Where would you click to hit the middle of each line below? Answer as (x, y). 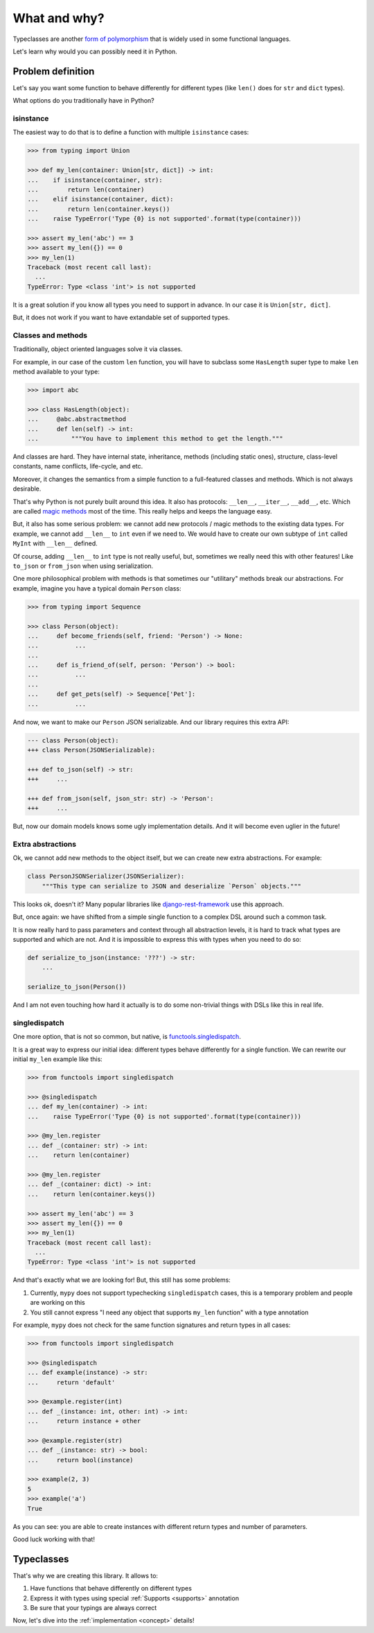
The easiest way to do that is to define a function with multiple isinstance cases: (131, 133)
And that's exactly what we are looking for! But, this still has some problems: (122, 1280)
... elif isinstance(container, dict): (100, 199)
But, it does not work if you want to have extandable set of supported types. (121, 318)
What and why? (59, 18)
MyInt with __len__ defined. (55, 543)
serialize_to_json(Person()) (77, 987)
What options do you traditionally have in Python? (84, 101)
